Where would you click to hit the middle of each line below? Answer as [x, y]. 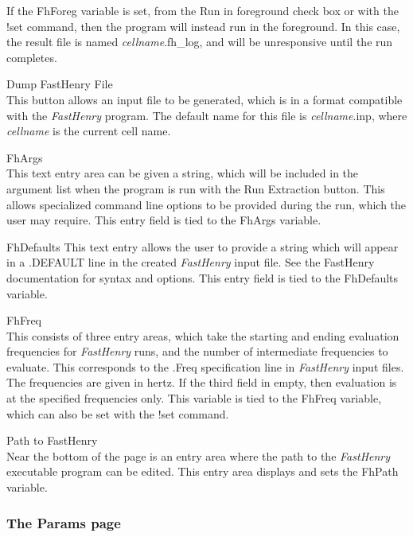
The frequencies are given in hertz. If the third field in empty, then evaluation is [202, 382]
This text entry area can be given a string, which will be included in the [183, 173]
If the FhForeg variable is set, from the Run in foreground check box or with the [203, 10]
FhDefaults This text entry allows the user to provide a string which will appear [203, 246]
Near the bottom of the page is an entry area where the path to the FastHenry [199, 455]
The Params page [64, 522]
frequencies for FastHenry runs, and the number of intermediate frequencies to [197, 351]
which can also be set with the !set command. [118, 413]
